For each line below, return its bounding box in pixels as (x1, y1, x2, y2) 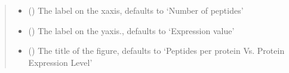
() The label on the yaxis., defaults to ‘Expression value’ (28, 24, 235, 36)
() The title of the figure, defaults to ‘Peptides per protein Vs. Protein (28, 44, 285, 57)
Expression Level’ (28, 56, 93, 68)
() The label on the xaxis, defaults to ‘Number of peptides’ (28, 4, 244, 16)
